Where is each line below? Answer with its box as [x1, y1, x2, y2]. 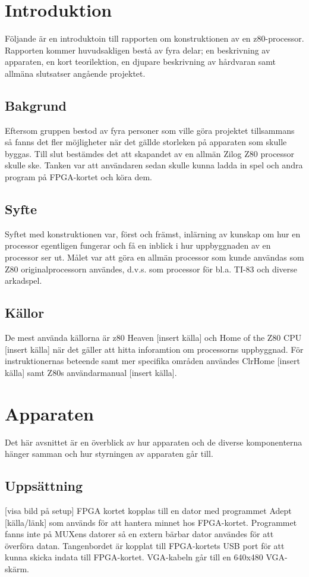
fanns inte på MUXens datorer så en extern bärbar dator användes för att [5, 528, 274, 540]
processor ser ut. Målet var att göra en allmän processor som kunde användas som [5, 251, 304, 264]
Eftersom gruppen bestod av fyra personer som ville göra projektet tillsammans [5, 124, 295, 136]
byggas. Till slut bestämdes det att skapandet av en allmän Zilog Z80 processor [5, 147, 295, 159]
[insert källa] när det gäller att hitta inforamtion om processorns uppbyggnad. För [5, 343, 304, 355]
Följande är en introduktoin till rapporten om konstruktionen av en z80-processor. [5, 32, 304, 45]
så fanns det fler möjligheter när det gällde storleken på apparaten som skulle [5, 136, 287, 148]
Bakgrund [5, 96, 67, 114]
